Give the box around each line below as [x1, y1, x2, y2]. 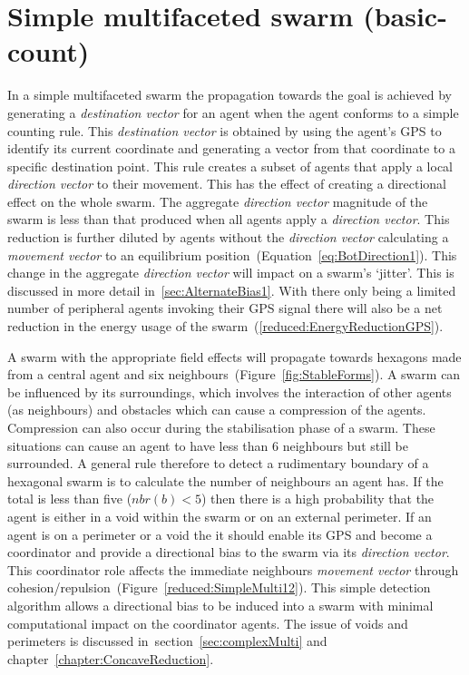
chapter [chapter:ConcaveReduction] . [7, 649, 214, 668]
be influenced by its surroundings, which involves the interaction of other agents [7, 382, 452, 401]
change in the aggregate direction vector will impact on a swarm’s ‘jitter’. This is [7, 263, 454, 282]
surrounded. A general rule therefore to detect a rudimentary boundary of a [7, 454, 429, 473]
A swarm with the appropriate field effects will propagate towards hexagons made [7, 347, 462, 366]
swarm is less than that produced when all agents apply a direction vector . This [7, 210, 450, 229]
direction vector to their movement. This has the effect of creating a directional [7, 174, 446, 193]
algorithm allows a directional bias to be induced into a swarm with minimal [7, 595, 434, 614]
